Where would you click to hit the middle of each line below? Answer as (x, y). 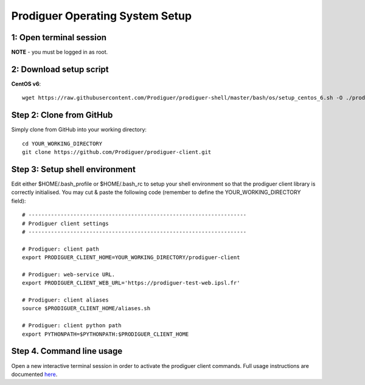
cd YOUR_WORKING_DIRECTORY (62, 144)
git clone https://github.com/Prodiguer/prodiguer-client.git (117, 152)
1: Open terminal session (59, 37)
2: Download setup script (60, 69)
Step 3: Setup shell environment (74, 169)
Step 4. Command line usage (67, 351)
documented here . (34, 374)
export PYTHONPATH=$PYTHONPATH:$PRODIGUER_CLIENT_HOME (106, 334)
